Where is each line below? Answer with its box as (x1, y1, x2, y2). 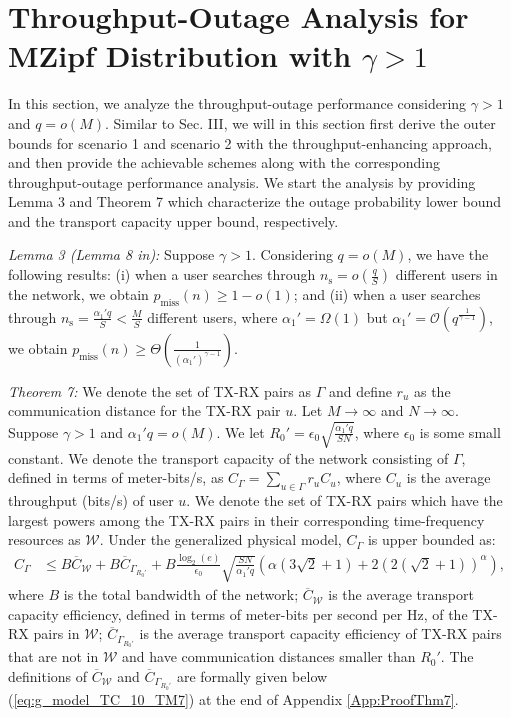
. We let (216, 421, 265, 442)
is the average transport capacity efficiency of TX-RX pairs (139, 623, 502, 644)
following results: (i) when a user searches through (8, 264, 316, 285)
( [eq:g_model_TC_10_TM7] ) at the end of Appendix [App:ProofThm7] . (8, 688, 459, 709)
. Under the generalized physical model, (99, 529, 342, 550)
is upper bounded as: (367, 529, 496, 550)
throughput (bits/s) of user (8, 489, 174, 510)
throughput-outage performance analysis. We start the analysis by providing (8, 171, 476, 192)
